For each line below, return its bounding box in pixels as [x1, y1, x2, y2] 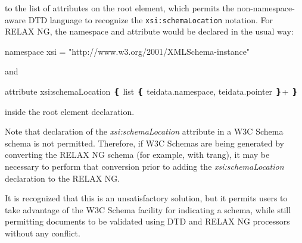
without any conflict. [5, 226, 80, 239]
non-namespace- [236, 2, 295, 14]
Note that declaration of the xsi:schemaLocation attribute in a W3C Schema [5, 125, 284, 138]
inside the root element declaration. [5, 105, 135, 117]
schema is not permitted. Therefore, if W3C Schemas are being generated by [5, 136, 284, 149]
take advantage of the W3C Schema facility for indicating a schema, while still [5, 203, 291, 216]
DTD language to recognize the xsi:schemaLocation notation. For [28, 13, 273, 26]
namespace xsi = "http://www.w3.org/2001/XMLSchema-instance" [5, 45, 250, 57]
